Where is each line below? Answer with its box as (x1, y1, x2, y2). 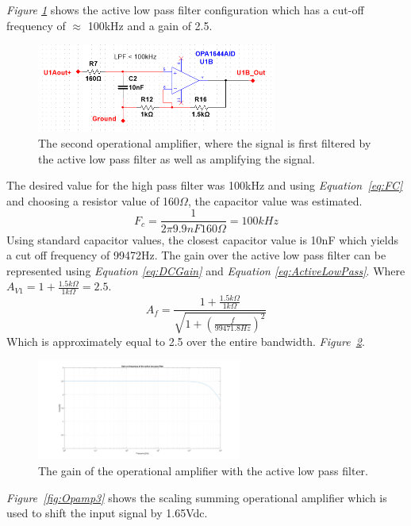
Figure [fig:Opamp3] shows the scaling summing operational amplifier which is (6, 489, 387, 505)
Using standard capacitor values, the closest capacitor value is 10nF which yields (6, 231, 398, 248)
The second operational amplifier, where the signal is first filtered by (38, 135, 371, 152)
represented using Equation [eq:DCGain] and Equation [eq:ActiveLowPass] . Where (6, 262, 405, 278)
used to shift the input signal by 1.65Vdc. (6, 505, 208, 521)
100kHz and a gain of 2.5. (87, 17, 213, 33)
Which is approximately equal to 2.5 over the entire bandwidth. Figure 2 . (6, 332, 365, 349)
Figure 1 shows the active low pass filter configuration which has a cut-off (6, 2, 364, 17)
